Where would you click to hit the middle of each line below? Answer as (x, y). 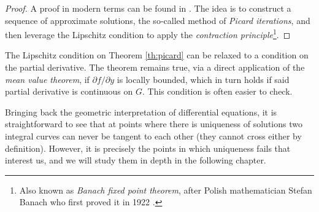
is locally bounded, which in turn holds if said (203, 79)
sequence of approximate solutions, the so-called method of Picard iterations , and (158, 20)
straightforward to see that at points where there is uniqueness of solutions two (154, 124)
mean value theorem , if (47, 79)
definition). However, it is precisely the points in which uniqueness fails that (148, 148)
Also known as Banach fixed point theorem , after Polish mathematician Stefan (166, 190)
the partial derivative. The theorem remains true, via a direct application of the (155, 67)
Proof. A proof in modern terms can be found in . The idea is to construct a (148, 8)
